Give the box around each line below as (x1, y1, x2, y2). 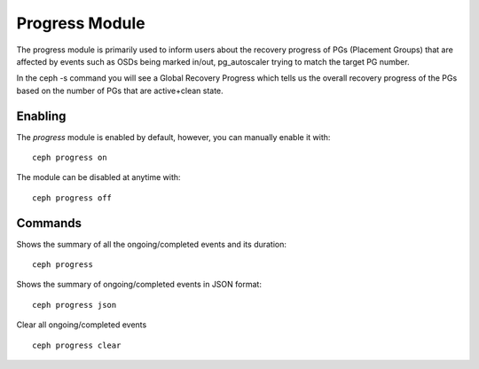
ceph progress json (32, 300, 117, 310)
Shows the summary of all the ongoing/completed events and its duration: (16, 239, 287, 249)
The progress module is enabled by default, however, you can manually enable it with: (16, 131, 331, 142)
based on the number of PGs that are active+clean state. (16, 85, 224, 96)
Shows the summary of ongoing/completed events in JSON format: (16, 279, 262, 290)
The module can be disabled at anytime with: (16, 172, 181, 183)
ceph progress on (32, 153, 107, 163)
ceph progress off (32, 192, 113, 203)
